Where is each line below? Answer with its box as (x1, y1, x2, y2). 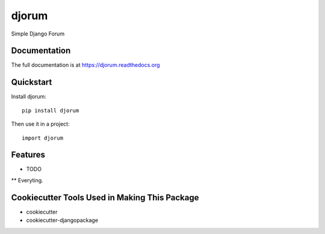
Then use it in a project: (11, 120, 70, 128)
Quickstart (11, 77, 52, 87)
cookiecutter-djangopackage (26, 217, 99, 224)
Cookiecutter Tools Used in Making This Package (11, 192, 199, 203)
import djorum (22, 134, 63, 141)
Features (11, 150, 45, 160)
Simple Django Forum (11, 30, 65, 37)
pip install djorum (22, 107, 79, 114)
